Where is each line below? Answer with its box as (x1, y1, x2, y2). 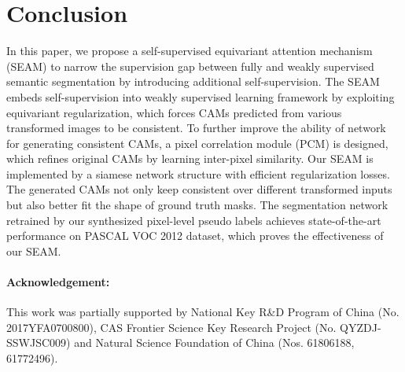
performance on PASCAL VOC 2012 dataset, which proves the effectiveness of (6, 227, 384, 244)
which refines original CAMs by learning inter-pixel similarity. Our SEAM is (6, 150, 374, 167)
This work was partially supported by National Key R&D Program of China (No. (6, 304, 399, 320)
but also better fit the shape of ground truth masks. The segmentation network (6, 197, 388, 213)
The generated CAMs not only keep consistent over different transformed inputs (6, 181, 392, 197)
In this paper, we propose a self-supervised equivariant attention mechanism (6, 42, 373, 59)
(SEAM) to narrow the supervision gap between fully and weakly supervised (6, 57, 374, 74)
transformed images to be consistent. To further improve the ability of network (6, 120, 386, 136)
